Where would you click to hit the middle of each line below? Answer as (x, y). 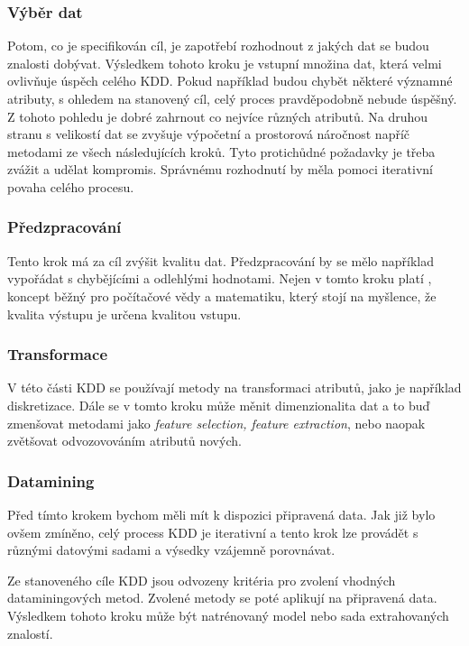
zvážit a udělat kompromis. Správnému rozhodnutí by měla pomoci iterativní (220, 169)
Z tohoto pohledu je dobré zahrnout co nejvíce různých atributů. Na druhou (218, 116)
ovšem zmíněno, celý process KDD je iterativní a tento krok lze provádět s (213, 532)
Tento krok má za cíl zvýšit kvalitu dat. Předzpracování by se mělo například (221, 260)
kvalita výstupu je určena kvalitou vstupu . (124, 314)
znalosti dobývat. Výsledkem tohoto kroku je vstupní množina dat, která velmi (225, 63)
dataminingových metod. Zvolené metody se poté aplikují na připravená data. (222, 598)
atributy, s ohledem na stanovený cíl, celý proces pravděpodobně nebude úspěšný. (232, 98)
